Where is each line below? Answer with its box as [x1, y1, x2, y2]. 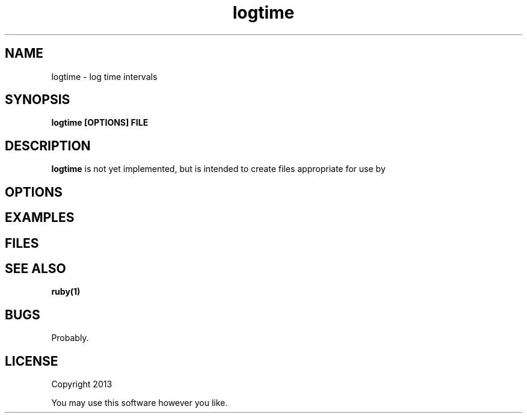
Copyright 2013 [51, 379, 112, 390]
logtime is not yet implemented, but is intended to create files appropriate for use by [51, 164, 386, 174]
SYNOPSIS [5, 92, 70, 108]
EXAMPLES [5, 210, 75, 226]
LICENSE [5, 353, 58, 369]
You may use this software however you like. [51, 398, 228, 408]
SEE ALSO [5, 260, 66, 276]
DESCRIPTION [5, 138, 91, 153]
